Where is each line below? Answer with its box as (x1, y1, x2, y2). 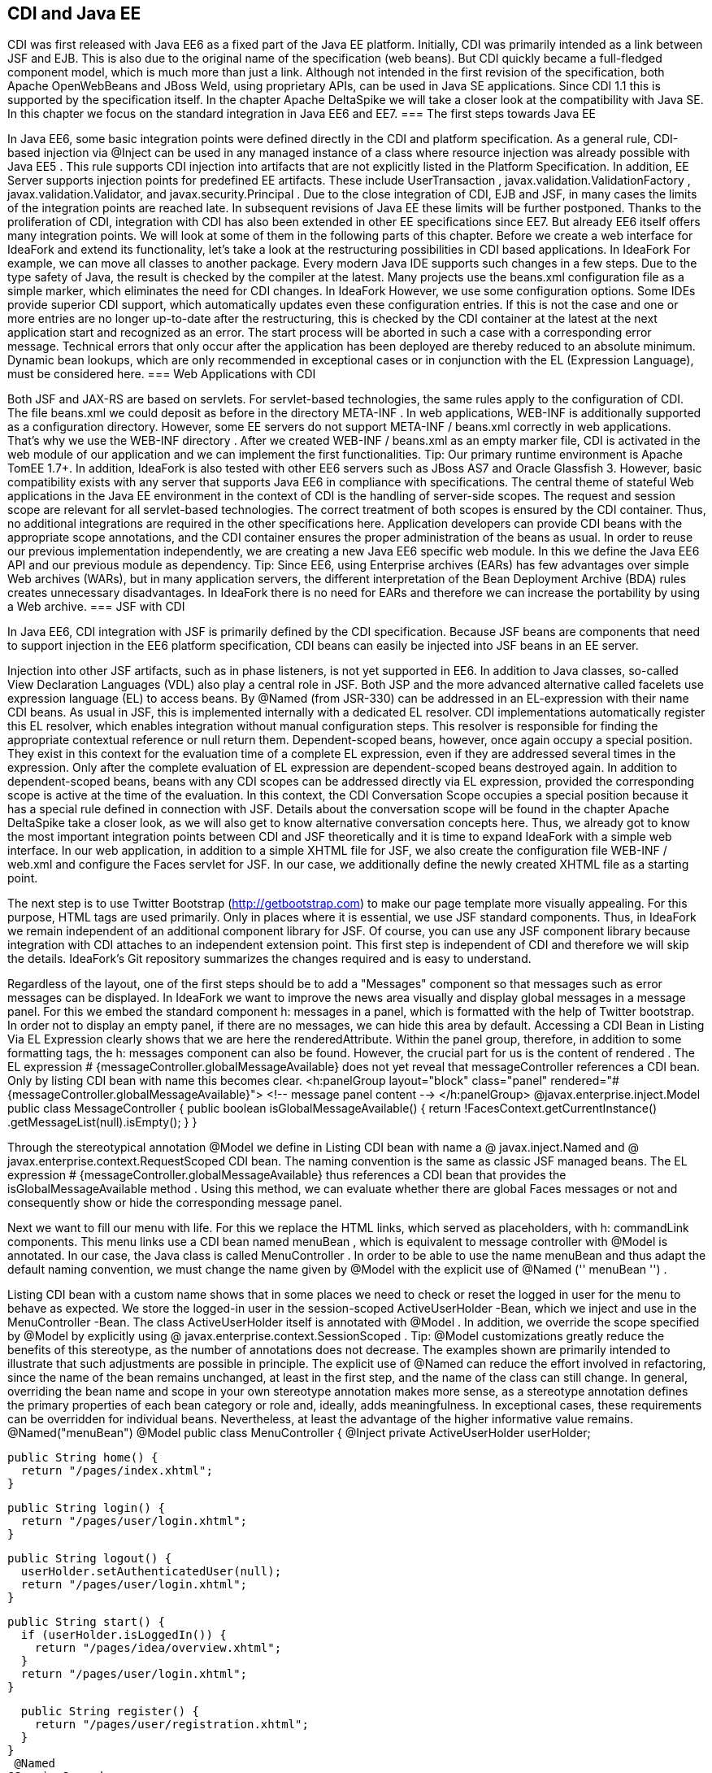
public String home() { (7, 1451, 158, 1465)
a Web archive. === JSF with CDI (7, 599, 185, 614)
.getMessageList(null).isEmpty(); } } (7, 1115, 198, 1130)
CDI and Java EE (7, 3, 141, 24)
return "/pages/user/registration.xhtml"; (34, 1718, 309, 1732)
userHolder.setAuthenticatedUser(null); (20, 1565, 282, 1579)
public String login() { (7, 1501, 165, 1515)
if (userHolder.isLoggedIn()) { (20, 1628, 227, 1642)
